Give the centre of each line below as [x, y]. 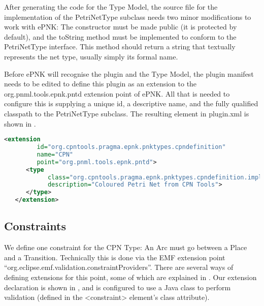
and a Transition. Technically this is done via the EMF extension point [115, 257]
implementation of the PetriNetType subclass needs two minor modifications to [128, 17]
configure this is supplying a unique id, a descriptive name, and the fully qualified [131, 103]
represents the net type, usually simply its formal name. [91, 56]
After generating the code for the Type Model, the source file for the [111, 7]
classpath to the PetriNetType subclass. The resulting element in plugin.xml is [127, 113]
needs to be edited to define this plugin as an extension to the [101, 84]
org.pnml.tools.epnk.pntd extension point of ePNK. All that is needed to [117, 93]
